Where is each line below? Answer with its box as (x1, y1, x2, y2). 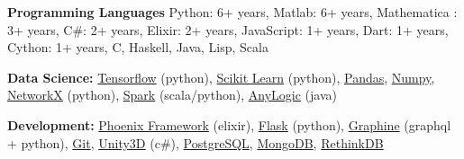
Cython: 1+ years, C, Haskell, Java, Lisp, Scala (7, 38, 268, 57)
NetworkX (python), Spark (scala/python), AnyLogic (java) (7, 85, 337, 104)
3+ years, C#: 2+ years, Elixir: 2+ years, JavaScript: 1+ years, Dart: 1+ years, (7, 20, 449, 39)
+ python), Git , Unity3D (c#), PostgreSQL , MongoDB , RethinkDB (7, 133, 384, 152)
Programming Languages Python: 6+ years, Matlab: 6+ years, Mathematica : (7, 3, 458, 21)
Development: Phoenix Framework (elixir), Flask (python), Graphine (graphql (7, 115, 451, 134)
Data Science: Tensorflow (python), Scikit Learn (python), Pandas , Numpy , (7, 67, 435, 86)
